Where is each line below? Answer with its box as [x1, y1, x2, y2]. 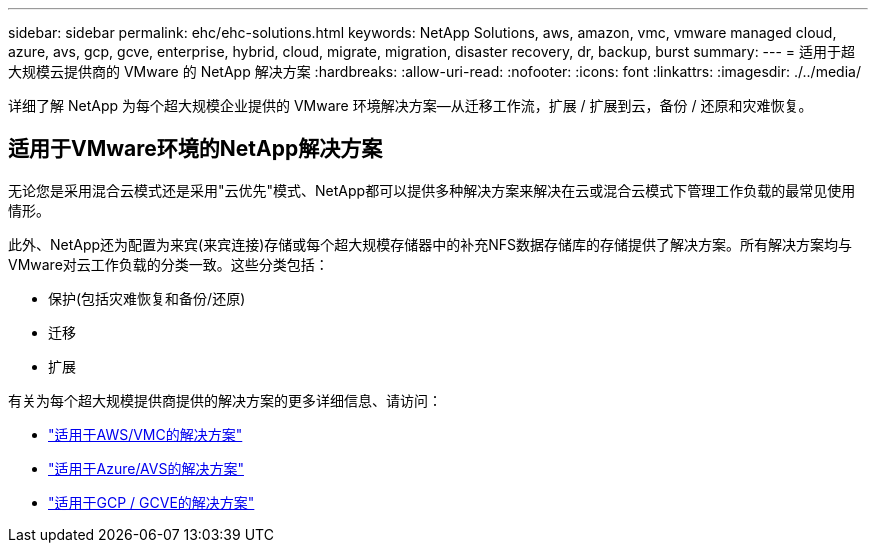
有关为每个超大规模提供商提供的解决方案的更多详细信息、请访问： [8, 391, 442, 409]
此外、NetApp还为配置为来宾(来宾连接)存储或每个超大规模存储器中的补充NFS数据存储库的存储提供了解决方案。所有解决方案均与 [8, 235, 853, 253]
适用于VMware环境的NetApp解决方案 [8, 136, 383, 162]
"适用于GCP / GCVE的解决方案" [48, 493, 255, 511]
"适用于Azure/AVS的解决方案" [48, 459, 244, 477]
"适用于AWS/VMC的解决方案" [48, 425, 243, 443]
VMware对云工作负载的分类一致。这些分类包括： [8, 255, 329, 273]
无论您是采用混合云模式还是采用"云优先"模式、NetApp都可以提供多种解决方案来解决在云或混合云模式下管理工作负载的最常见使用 [8, 181, 856, 199]
